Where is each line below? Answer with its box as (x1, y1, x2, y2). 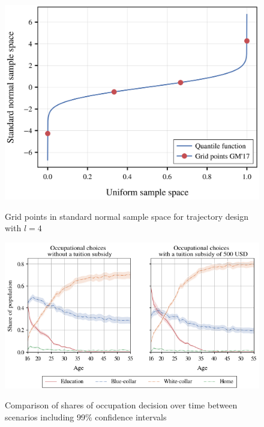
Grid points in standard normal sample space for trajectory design (5, 210, 248, 222)
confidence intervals (95, 410, 167, 423)
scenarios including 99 (5, 410, 85, 423)
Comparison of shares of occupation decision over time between (5, 399, 238, 411)
